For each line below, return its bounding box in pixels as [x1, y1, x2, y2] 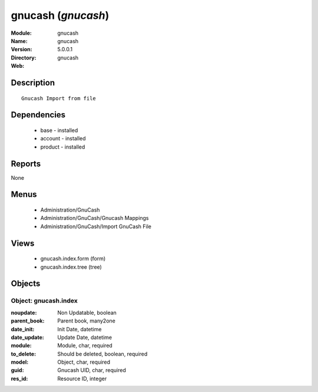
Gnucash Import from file [21, 95, 97, 101]
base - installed [40, 127, 78, 134]
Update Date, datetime [57, 334, 112, 341]
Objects [11, 279, 41, 289]
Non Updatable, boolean [57, 309, 117, 316]
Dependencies [11, 110, 66, 120]
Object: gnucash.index [11, 297, 78, 305]
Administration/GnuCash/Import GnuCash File [40, 223, 152, 230]
